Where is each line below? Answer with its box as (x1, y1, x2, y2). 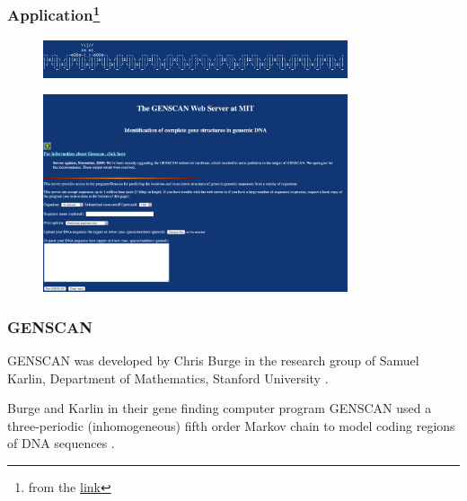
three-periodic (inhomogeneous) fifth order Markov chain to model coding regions (7, 416, 455, 435)
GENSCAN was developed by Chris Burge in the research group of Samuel (7, 351, 419, 370)
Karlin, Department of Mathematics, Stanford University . (7, 368, 329, 387)
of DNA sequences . (7, 434, 115, 453)
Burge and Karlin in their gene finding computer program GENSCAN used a (7, 399, 432, 417)
